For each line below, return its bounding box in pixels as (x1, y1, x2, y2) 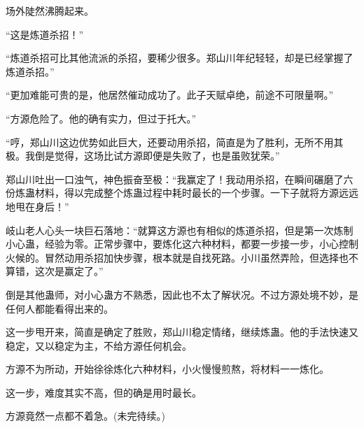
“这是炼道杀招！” (6, 27, 84, 41)
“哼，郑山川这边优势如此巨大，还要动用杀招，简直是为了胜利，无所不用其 (6, 134, 344, 149)
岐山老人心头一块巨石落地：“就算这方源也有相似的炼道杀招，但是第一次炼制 (6, 222, 353, 237)
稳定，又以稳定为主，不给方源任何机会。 (6, 338, 192, 352)
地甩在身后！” (6, 199, 69, 213)
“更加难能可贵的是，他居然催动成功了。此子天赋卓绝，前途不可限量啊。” (6, 87, 334, 102)
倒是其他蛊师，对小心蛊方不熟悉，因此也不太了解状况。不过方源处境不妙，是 (6, 287, 358, 301)
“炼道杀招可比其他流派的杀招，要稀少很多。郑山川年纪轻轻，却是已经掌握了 (6, 50, 353, 65)
